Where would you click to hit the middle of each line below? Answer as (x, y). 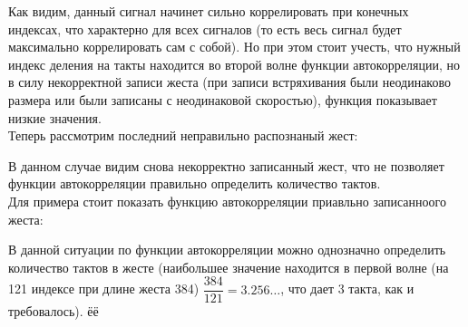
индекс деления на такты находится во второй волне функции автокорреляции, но (234, 64)
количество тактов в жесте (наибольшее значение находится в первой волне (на (229, 267)
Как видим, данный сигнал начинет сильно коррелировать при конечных (209, 11)
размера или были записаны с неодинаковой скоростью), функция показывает (223, 99)
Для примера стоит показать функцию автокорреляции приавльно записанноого (227, 201)
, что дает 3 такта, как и (347, 289)
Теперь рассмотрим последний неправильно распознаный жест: (183, 135)
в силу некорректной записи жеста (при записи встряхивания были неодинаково (229, 82)
